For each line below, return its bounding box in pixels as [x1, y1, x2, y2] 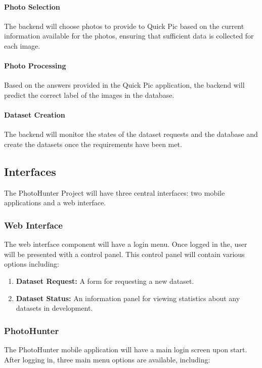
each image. [4, 40, 40, 51]
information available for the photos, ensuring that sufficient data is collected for [4, 30, 254, 41]
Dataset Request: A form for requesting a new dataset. [16, 275, 194, 286]
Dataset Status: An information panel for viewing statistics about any [16, 292, 240, 303]
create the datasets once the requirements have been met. [4, 138, 182, 149]
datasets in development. [16, 303, 93, 313]
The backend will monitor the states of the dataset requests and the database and [4, 129, 258, 139]
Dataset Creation [4, 109, 65, 120]
